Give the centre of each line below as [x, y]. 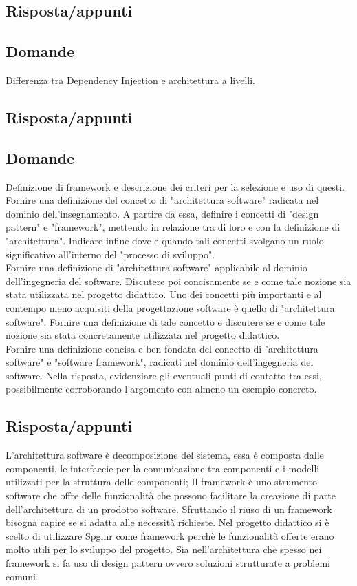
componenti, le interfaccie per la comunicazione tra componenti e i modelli [163, 468]
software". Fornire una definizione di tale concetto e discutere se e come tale [165, 321]
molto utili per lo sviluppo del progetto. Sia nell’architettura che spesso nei [164, 549]
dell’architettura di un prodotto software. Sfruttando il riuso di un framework [169, 509]
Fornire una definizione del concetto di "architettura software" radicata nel [162, 200]
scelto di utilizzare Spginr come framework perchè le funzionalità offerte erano [170, 535]
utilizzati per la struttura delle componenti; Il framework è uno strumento [162, 482]
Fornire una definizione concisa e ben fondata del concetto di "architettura [162, 348]
